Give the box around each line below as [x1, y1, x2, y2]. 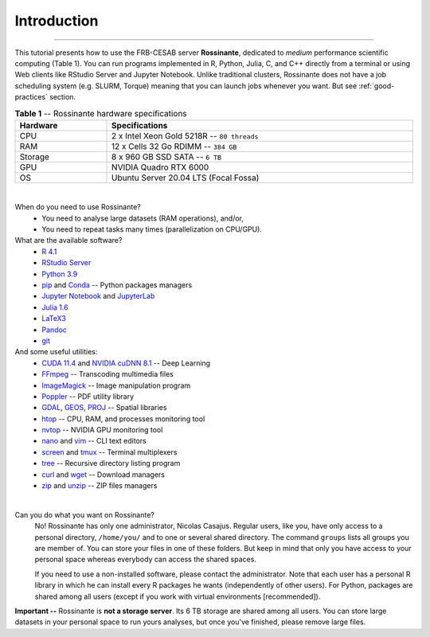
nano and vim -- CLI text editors [41, 436, 147, 446]
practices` [14, 92, 48, 102]
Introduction [14, 12, 99, 29]
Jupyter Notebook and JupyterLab [41, 291, 155, 301]
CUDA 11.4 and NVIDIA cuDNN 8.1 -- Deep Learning [41, 358, 211, 368]
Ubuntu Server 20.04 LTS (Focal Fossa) [111, 172, 260, 183]
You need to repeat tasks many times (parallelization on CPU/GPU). [41, 225, 263, 234]
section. [49, 92, 76, 102]
